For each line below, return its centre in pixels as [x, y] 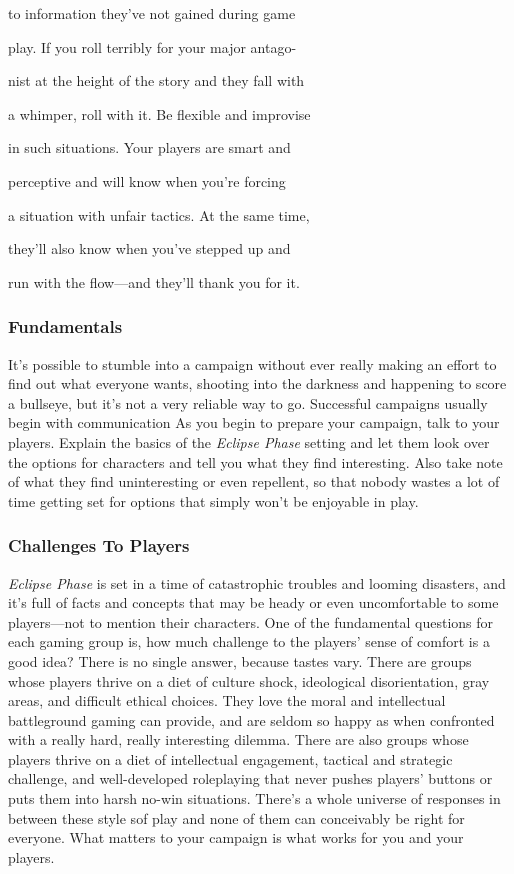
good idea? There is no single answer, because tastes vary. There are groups [240, 660]
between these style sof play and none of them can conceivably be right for [236, 817]
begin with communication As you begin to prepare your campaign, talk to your [254, 422]
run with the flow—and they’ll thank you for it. [154, 281]
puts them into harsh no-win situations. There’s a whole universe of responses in [254, 798]
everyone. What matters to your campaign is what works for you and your [236, 837]
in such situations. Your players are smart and [149, 147]
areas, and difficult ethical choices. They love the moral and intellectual [227, 700]
